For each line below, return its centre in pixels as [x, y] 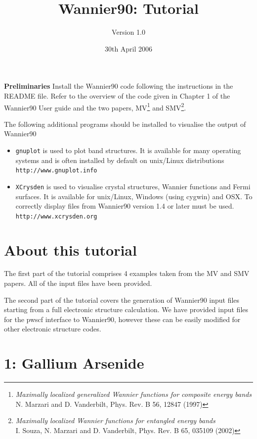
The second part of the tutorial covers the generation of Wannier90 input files [122, 300]
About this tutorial [70, 249]
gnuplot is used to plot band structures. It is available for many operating [128, 150]
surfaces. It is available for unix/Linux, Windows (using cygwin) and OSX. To [134, 196]
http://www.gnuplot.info [56, 171]
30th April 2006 [128, 48]
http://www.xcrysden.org [56, 216]
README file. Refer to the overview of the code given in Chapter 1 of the [117, 95]
